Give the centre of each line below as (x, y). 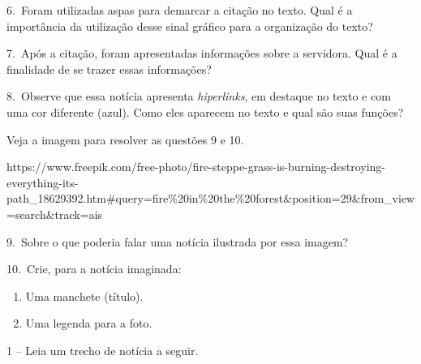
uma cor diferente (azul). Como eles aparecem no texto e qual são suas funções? (205, 111)
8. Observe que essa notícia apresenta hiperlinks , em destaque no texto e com (199, 96)
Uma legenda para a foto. (89, 323)
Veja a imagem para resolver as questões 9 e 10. (125, 139)
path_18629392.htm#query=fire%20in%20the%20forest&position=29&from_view (211, 198)
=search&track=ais (55, 214)
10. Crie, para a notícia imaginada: (94, 269)
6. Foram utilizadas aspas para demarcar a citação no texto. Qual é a (180, 10)
